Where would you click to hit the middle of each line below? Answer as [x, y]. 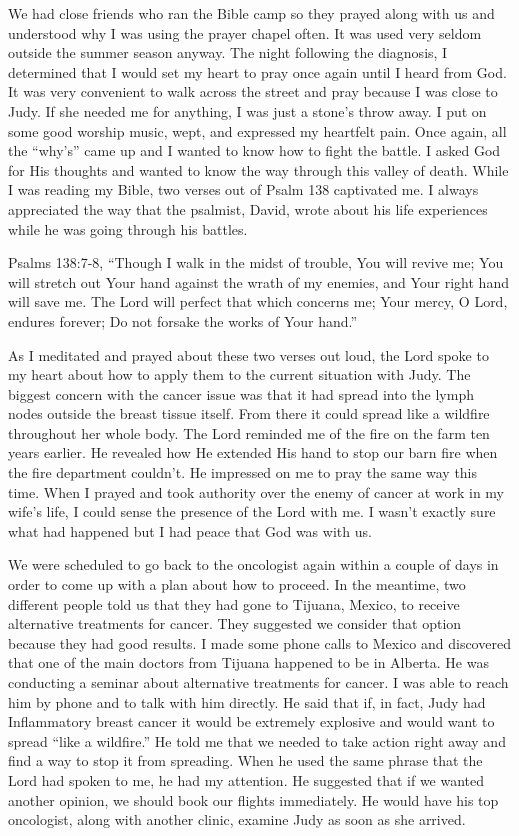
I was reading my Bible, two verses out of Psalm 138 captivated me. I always [243, 189]
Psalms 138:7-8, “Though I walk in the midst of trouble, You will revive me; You [256, 262]
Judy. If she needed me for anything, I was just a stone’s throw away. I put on [247, 110]
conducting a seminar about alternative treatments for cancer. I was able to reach [258, 682]
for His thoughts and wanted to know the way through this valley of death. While [258, 169]
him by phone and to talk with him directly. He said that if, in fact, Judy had [247, 701]
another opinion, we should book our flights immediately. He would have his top [253, 799]
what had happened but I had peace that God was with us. [190, 530]
